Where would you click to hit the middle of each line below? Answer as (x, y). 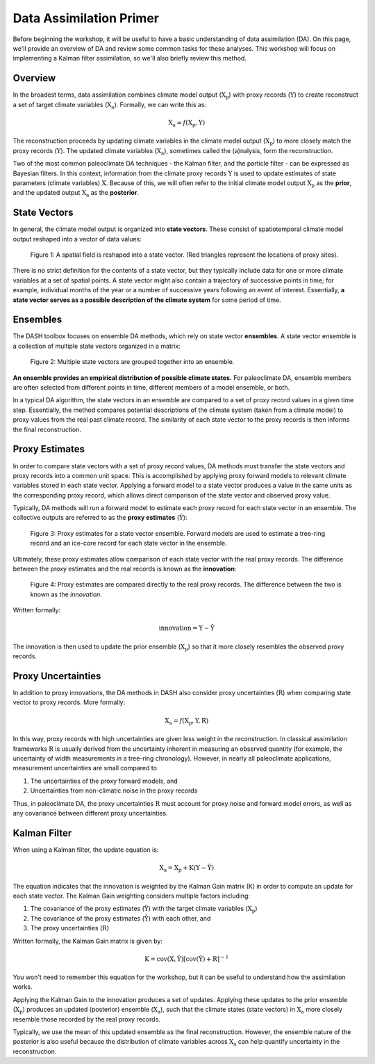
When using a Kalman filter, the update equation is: (86, 850)
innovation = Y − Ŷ (186, 628)
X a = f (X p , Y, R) (186, 722)
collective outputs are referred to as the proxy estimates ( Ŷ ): (100, 518)
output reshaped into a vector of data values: (77, 239)
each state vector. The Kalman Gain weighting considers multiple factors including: (131, 896)
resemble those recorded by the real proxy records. (87, 1019)
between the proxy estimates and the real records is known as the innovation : (125, 569)
